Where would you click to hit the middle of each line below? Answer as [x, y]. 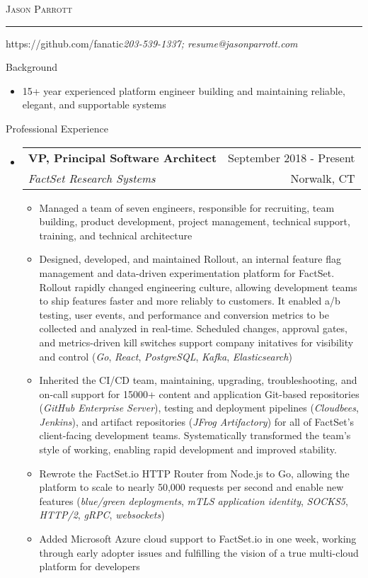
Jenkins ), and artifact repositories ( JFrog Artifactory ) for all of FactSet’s [197, 421]
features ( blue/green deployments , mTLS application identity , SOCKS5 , [194, 500]
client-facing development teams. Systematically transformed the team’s [195, 435]
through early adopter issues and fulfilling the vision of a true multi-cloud [199, 552]
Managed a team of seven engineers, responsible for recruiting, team [187, 207]
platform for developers [90, 566]
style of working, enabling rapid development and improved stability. [188, 449]
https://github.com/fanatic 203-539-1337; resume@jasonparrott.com [152, 43]
